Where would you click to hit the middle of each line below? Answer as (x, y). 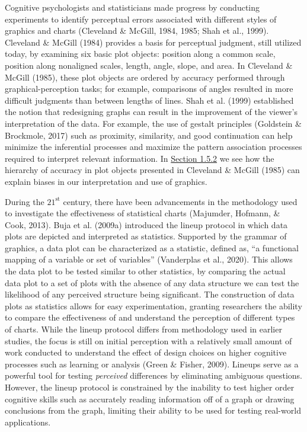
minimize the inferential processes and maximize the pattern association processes (153, 147)
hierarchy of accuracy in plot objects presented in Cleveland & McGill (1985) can (152, 170)
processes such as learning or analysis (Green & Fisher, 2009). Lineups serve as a (152, 364)
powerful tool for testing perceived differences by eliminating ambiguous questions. (153, 375)
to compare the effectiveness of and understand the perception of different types (150, 317)
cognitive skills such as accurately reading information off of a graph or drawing (150, 399)
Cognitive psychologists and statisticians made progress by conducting (132, 7)
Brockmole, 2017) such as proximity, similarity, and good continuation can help (149, 135)
